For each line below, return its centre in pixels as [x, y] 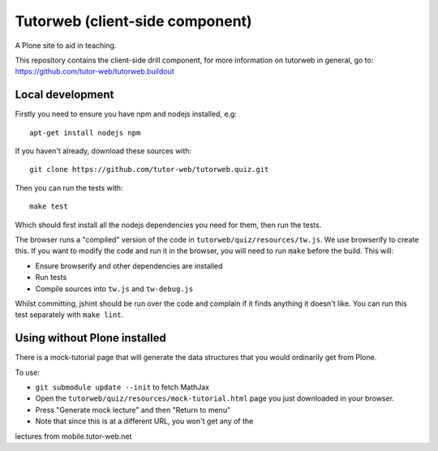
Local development [64, 94]
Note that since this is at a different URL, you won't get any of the [144, 421]
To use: [28, 372]
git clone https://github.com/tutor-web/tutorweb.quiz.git [149, 170]
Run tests [51, 277]
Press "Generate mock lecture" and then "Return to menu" [133, 410]
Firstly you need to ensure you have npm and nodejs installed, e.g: [126, 114]
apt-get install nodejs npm [85, 133]
